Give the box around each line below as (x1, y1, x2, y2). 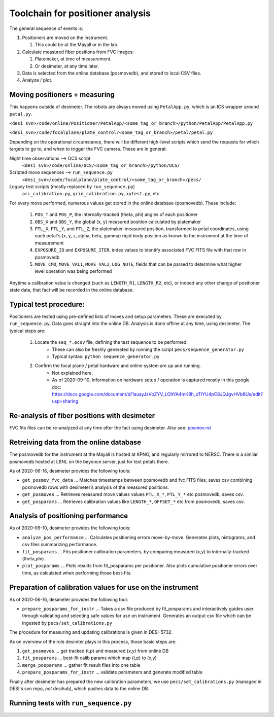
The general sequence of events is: (9, 25, 84, 31)
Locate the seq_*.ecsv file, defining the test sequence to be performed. (35, 339, 188, 345)
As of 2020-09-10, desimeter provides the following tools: (9, 525, 131, 531)
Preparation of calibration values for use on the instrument (9, 583, 199, 592)
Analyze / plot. (22, 77, 53, 83)
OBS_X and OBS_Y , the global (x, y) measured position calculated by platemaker (35, 219, 201, 225)
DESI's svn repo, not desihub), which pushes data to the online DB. (9, 685, 150, 692)
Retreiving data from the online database (9, 438, 142, 447)
